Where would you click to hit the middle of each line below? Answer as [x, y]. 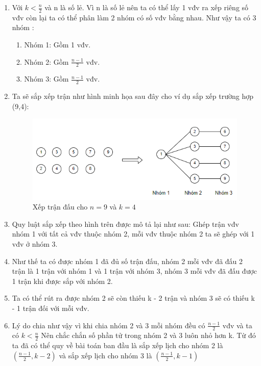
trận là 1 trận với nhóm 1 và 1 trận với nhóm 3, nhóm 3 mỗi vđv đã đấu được [135, 271]
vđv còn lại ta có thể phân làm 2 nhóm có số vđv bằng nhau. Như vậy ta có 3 [134, 17]
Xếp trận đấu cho [60, 207]
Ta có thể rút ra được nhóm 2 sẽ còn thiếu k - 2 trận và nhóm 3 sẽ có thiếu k [133, 298]
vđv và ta [237, 325]
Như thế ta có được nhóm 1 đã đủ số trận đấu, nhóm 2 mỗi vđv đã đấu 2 [127, 261]
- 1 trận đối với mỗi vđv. [51, 308]
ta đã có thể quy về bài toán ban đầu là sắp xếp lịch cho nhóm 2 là [117, 345]
